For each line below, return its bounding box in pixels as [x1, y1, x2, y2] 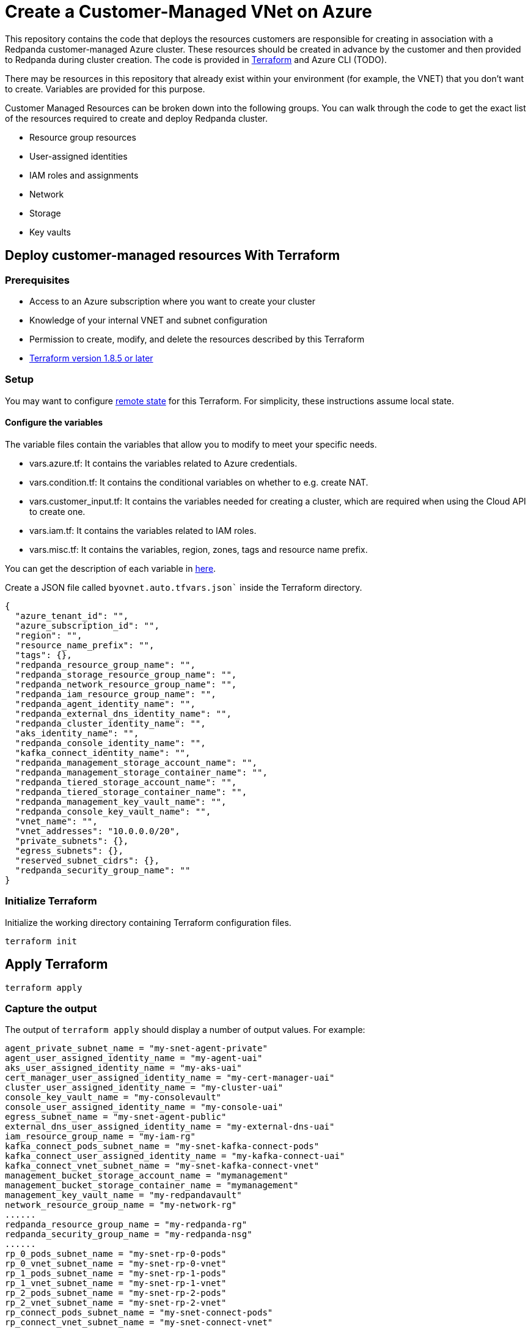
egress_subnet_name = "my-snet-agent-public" [5, 1112, 227, 1122]
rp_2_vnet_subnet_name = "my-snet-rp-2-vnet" [5, 1298, 227, 1308]
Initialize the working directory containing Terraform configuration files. [5, 917, 291, 928]
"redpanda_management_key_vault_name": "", [15, 796, 227, 807]
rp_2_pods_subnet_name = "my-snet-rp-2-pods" [5, 1288, 227, 1298]
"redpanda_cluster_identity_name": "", [15, 718, 206, 728]
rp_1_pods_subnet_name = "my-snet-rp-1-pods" [5, 1268, 227, 1279]
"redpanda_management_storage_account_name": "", [15, 757, 258, 768]
